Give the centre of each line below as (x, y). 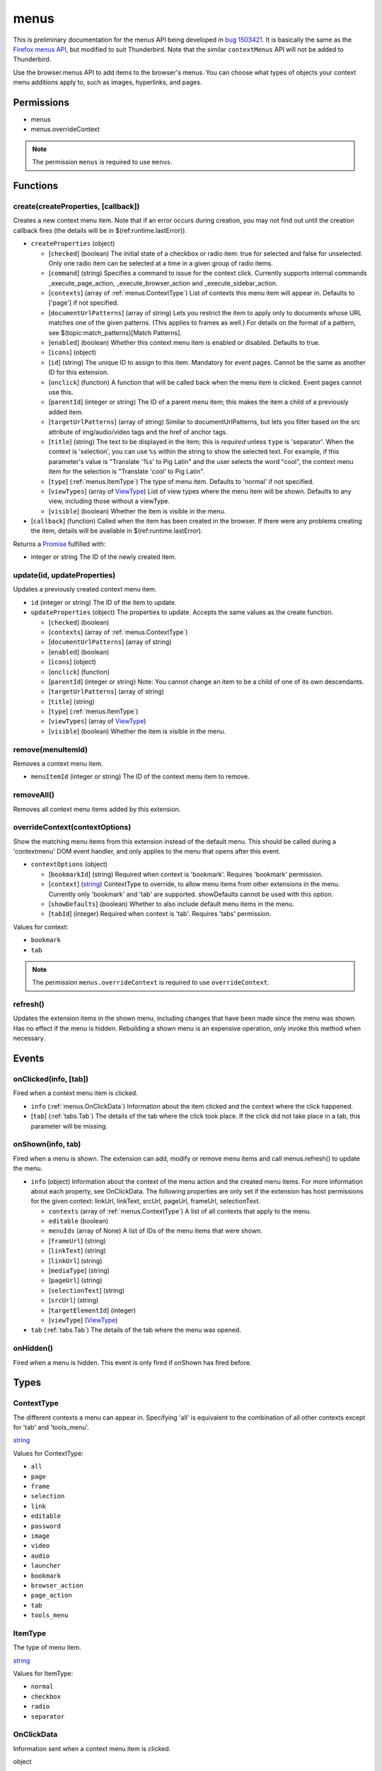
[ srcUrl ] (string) (74, 1301)
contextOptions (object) (69, 864)
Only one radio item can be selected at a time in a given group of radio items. (161, 263)
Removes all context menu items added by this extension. (97, 809)
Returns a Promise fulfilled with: (59, 544)
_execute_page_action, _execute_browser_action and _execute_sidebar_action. (163, 283)
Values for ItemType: (43, 1674)
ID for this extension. (79, 373)
